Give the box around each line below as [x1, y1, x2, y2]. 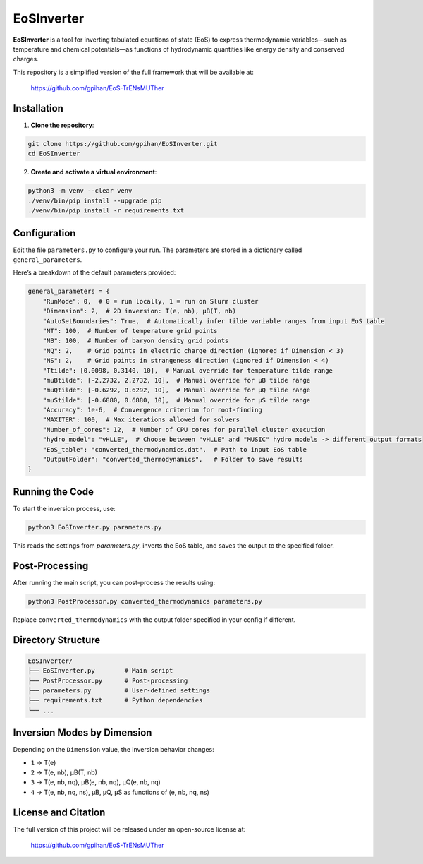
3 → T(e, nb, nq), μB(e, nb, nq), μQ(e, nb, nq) [30, 778, 161, 786]
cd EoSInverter [27, 150, 80, 158]
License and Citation [13, 806, 106, 818]
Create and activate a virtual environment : [30, 168, 157, 176]
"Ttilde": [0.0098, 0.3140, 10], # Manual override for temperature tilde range [42, 366, 333, 374]
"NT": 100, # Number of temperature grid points [42, 327, 218, 335]
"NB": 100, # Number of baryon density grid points [42, 337, 229, 345]
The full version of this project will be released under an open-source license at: [13, 824, 246, 833]
